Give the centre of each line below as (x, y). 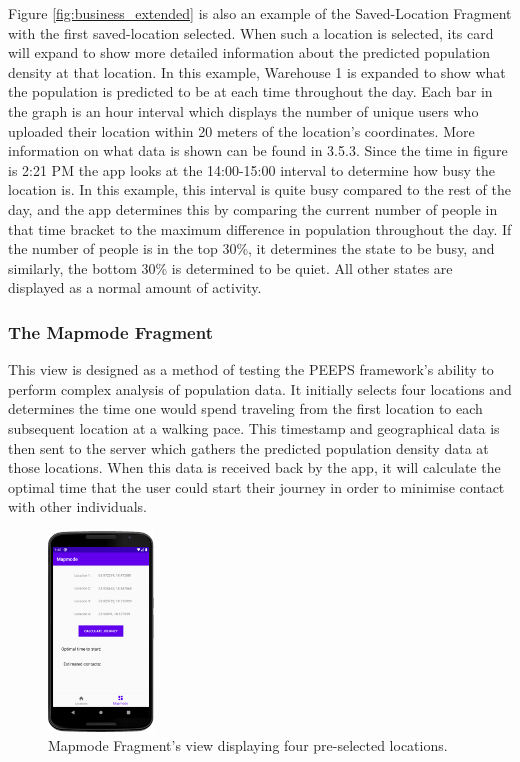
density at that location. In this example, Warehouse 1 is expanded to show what (257, 71)
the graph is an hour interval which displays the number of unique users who (243, 110)
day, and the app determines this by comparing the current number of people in (253, 208)
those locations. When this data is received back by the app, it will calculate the (254, 467)
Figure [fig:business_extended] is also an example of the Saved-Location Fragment (260, 13)
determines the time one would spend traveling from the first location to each (245, 408)
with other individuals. (77, 506)
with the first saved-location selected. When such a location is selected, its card (251, 32)
